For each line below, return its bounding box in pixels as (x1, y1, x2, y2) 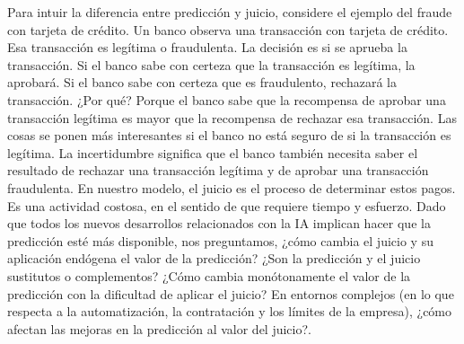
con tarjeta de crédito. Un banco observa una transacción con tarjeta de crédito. (7, 20, 449, 39)
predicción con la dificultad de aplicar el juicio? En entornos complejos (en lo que (7, 284, 454, 303)
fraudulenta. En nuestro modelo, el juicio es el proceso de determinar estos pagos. (7, 178, 456, 197)
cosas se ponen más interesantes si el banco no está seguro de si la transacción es (7, 126, 451, 145)
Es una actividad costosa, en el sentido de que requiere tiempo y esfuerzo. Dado (7, 196, 446, 215)
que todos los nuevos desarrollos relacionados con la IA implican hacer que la (7, 214, 431, 233)
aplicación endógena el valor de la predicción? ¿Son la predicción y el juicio (7, 249, 421, 268)
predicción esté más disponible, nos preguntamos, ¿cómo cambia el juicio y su (7, 231, 433, 250)
